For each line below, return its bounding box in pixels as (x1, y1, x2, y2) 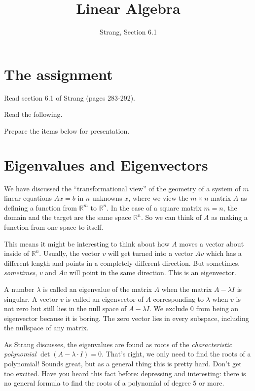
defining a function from (4, 202, 77, 213)
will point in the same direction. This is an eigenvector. (69, 267, 236, 278)
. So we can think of (141, 212, 202, 222)
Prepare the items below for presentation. (4, 125, 130, 136)
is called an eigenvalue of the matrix (42, 284, 152, 294)
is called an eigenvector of (66, 293, 144, 304)
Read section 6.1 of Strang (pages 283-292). (4, 92, 135, 103)
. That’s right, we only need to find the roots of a (102, 349, 251, 359)
